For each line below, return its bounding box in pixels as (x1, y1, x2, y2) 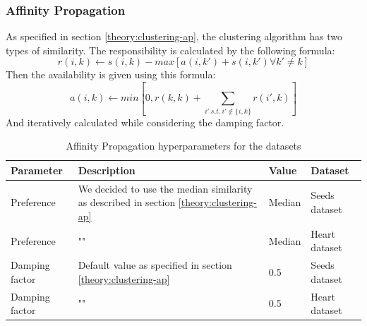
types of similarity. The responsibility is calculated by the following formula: (6, 42, 335, 57)
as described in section (78, 195, 176, 210)
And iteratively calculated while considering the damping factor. (6, 114, 284, 129)
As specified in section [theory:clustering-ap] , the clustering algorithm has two (6, 29, 343, 44)
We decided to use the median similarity (78, 181, 253, 195)
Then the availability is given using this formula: (6, 67, 216, 82)
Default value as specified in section (78, 258, 232, 272)
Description (78, 162, 136, 177)
